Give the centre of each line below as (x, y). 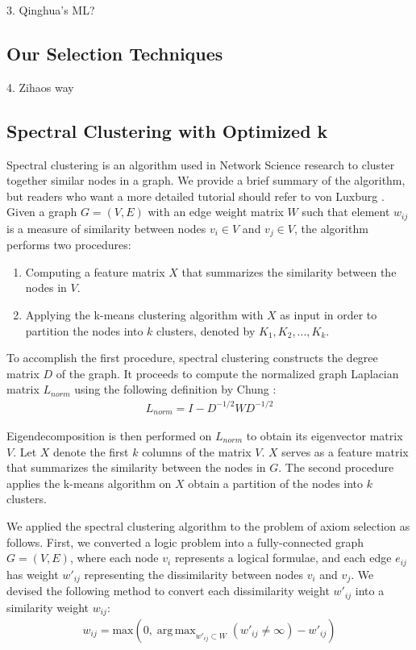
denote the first (91, 451)
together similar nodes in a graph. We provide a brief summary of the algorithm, (206, 180)
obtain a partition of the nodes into (276, 483)
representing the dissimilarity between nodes (194, 574)
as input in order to (329, 315)
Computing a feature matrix (95, 271)
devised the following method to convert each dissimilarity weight (168, 591)
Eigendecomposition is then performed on (109, 436)
